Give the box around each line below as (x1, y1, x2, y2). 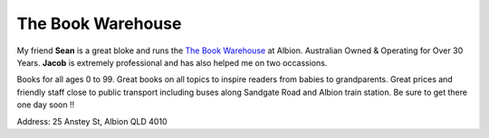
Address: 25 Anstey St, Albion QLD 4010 (16, 115, 168, 126)
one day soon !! (16, 99, 75, 110)
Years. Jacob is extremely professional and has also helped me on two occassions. (16, 57, 328, 68)
